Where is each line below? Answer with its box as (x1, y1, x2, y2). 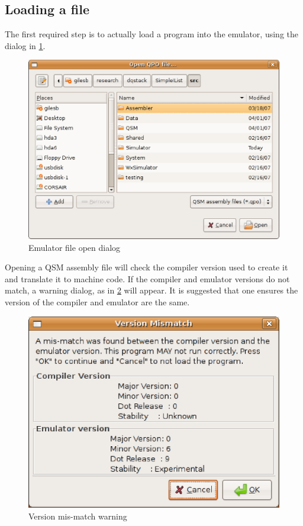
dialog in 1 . (5, 39, 46, 51)
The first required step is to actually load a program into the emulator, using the (5, 28, 298, 40)
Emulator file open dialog (28, 241, 121, 253)
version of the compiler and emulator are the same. (5, 296, 190, 308)
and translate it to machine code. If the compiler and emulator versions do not (5, 272, 290, 285)
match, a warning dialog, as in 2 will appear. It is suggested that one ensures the (5, 284, 298, 296)
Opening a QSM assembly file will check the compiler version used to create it (5, 261, 288, 273)
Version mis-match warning (28, 509, 127, 522)
